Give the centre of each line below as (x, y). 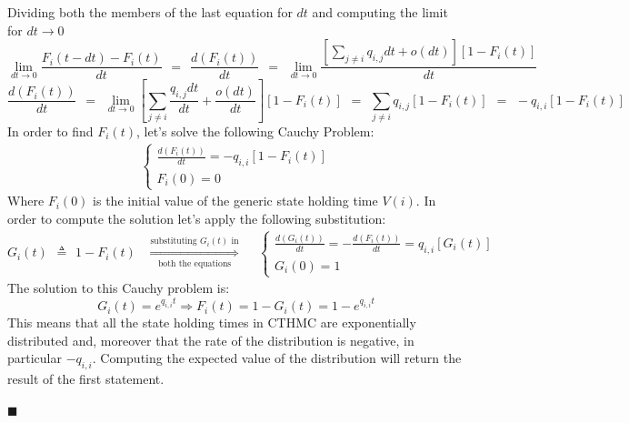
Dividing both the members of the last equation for (150, 12)
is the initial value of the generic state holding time (235, 201)
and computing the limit (380, 12)
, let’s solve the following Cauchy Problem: (255, 131)
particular (35, 358)
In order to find (50, 131)
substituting (174, 242)
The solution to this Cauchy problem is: (119, 288)
